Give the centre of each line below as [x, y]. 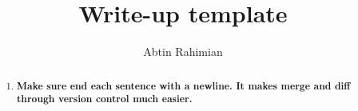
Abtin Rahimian [183, 52]
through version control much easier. [105, 99]
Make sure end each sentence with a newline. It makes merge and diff [184, 85]
